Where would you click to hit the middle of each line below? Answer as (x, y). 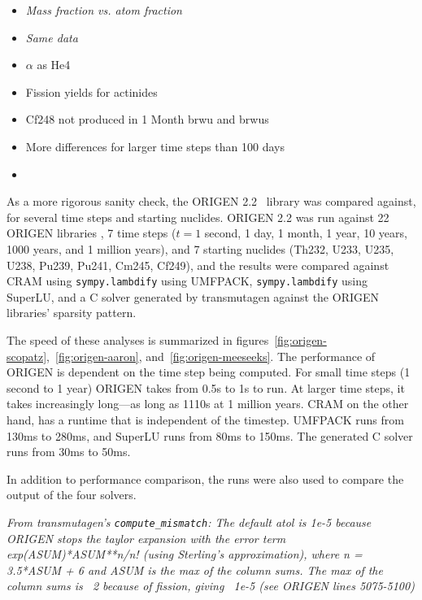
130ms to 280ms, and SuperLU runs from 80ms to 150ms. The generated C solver (210, 435)
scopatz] (27, 356)
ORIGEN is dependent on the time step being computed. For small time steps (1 (209, 372)
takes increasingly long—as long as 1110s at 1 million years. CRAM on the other (208, 404)
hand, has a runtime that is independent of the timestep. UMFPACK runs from (205, 419)
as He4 (54, 65)
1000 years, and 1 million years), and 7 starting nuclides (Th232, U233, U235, (200, 248)
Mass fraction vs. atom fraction (104, 10)
